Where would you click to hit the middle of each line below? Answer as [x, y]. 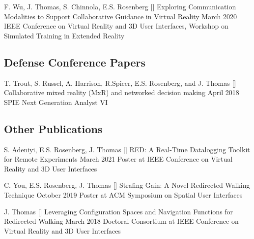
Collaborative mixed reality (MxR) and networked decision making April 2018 [122, 92]
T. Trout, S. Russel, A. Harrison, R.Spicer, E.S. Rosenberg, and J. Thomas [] [120, 83]
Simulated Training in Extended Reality [64, 35]
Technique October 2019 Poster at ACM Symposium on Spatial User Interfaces [123, 194]
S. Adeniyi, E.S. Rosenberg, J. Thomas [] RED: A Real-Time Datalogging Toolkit [127, 149]
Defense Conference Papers [75, 62]
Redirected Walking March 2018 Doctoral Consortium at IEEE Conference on [121, 221]
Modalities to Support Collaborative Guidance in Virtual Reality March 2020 [120, 16]
